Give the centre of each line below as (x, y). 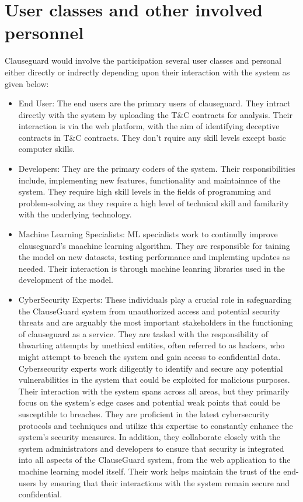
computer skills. (47, 149)
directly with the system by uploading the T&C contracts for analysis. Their (155, 114)
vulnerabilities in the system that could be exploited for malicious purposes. (154, 380)
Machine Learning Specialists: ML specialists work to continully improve (148, 234)
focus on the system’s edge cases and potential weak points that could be (149, 402)
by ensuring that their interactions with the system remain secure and (164, 482)
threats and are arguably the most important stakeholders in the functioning (156, 322)
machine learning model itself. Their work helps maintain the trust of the (149, 471)
